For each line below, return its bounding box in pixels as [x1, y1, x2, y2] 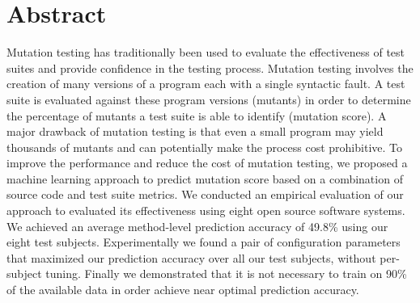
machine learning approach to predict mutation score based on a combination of [6, 170, 403, 187]
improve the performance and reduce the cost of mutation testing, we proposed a [6, 154, 408, 171]
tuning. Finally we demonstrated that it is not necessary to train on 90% [45, 265, 407, 282]
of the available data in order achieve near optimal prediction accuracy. [6, 281, 359, 298]
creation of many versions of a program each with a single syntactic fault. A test [6, 75, 405, 92]
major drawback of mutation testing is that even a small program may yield [6, 123, 384, 140]
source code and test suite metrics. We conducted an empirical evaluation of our [6, 186, 404, 203]
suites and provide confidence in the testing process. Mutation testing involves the [6, 59, 414, 76]
